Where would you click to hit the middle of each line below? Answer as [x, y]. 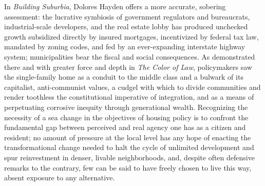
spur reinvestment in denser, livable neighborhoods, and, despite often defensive [129, 157]
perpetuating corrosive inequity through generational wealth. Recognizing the [126, 107]
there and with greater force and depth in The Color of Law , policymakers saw [128, 67]
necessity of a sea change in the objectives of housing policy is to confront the [126, 117]
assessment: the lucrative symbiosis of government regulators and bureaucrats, [127, 16]
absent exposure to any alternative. [60, 178]
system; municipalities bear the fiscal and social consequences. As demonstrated [130, 56]
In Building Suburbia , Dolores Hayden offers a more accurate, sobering [115, 6]
